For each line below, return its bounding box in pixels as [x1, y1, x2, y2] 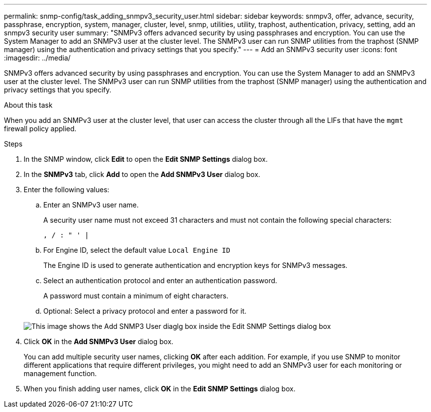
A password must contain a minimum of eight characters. [43, 292, 229, 300]
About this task [4, 101, 53, 109]
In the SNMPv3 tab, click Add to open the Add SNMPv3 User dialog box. [24, 170, 260, 178]
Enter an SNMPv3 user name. [43, 201, 139, 209]
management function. [24, 369, 97, 378]
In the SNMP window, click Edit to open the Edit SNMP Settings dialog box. [24, 155, 268, 163]
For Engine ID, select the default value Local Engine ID [43, 246, 230, 254]
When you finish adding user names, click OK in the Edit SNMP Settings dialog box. [24, 384, 296, 393]
